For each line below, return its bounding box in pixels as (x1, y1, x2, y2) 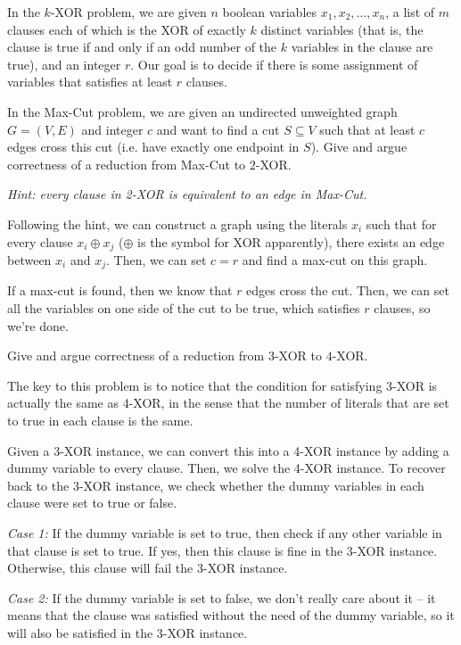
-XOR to (274, 346, 322, 365)
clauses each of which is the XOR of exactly (7, 20, 246, 38)
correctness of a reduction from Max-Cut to (7, 154, 246, 173)
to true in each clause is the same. (7, 411, 193, 429)
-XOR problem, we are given (50, 3, 207, 21)
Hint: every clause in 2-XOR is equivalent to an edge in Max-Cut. (7, 185, 367, 203)
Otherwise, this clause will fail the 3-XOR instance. (7, 558, 288, 577)
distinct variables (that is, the (260, 20, 424, 38)
